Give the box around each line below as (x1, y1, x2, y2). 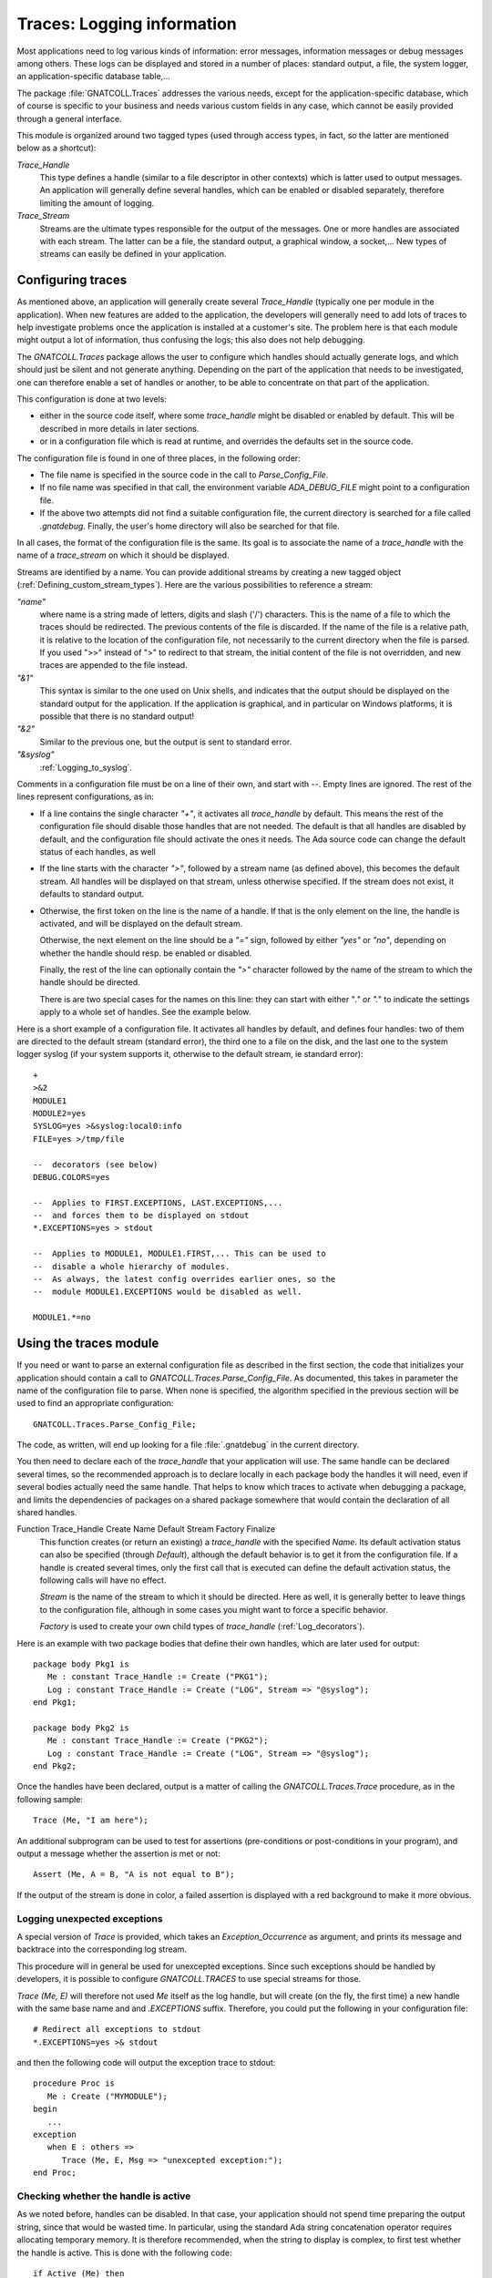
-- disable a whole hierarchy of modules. (33, 1261, 231, 1271)
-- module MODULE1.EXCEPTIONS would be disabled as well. (33, 1287, 302, 1298)
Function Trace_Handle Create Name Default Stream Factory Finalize (16, 1524, 276, 1534)
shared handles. (16, 1507, 77, 1518)
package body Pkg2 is (33, 1722, 129, 1733)
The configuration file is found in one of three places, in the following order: (16, 452, 301, 464)
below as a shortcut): (16, 142, 97, 154)
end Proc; (33, 2168, 77, 2178)
